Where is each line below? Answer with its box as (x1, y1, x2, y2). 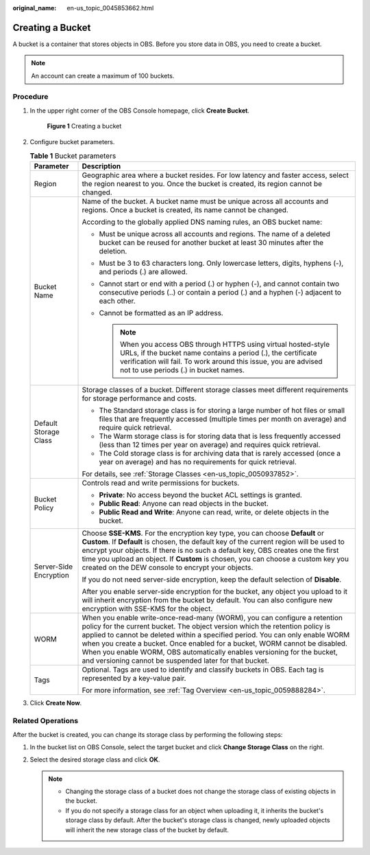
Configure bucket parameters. (29, 137, 115, 146)
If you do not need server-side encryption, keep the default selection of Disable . (82, 575, 342, 584)
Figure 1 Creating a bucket (47, 122, 122, 130)
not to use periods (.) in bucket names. (120, 365, 245, 375)
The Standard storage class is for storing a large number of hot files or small (99, 406, 345, 415)
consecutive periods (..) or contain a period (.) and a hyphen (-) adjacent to (99, 288, 342, 297)
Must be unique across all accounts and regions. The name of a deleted (99, 229, 330, 239)
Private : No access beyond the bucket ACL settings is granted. (99, 490, 303, 500)
